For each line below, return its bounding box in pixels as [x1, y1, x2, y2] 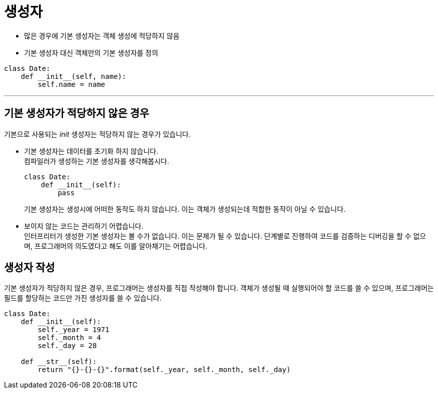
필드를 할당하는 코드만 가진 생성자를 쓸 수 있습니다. [4, 294, 161, 303]
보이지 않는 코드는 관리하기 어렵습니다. [24, 221, 143, 230]
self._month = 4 [37, 334, 101, 342]
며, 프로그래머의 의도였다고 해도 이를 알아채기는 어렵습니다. [24, 241, 207, 250]
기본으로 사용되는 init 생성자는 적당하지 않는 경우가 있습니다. [4, 129, 191, 138]
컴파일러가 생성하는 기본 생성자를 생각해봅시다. [24, 156, 169, 165]
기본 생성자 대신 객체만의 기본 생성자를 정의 [24, 48, 158, 57]
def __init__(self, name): [20, 72, 126, 80]
